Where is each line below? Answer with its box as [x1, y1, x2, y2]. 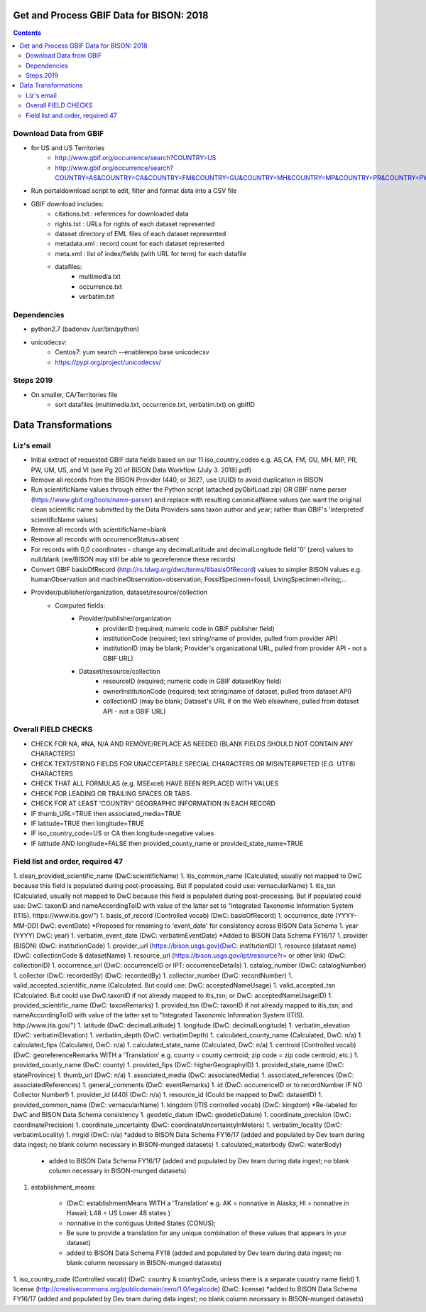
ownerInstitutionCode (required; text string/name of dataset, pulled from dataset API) [103, 687, 352, 695]
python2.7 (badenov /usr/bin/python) [31, 324, 140, 334]
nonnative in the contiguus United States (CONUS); [66, 1219, 217, 1227]
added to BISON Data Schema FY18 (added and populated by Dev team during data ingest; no [66, 1249, 342, 1257]
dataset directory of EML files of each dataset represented [55, 229, 226, 238]
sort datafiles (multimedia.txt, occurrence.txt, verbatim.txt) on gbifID [55, 401, 256, 409]
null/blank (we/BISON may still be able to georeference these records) [31, 555, 236, 564]
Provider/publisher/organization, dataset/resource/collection [31, 588, 208, 597]
